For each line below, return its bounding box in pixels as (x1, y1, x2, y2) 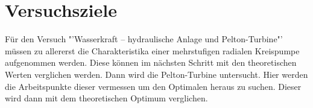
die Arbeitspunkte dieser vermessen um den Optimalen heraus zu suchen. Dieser (5, 80, 302, 92)
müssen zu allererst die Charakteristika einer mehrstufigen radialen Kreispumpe (5, 44, 300, 57)
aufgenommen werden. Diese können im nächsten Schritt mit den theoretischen (5, 56, 297, 69)
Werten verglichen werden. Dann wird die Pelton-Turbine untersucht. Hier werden (5, 68, 308, 80)
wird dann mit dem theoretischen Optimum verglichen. (5, 92, 208, 104)
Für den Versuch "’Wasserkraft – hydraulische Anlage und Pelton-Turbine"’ (5, 33, 283, 45)
